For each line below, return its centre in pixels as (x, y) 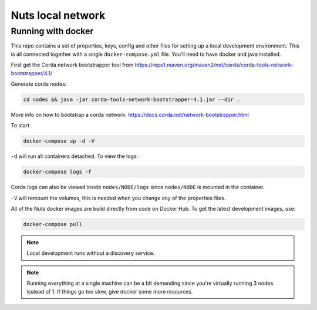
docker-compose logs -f (58, 172)
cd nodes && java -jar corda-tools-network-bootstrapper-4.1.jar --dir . (131, 99)
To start (20, 126)
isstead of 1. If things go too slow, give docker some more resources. (110, 291)
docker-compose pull (53, 224)
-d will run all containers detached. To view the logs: (75, 156)
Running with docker (52, 31)
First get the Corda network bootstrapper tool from (72, 65)
